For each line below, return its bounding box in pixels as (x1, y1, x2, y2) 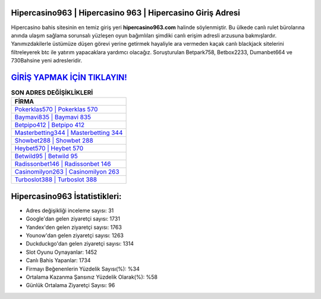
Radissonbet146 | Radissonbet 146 (14, 160, 111, 168)
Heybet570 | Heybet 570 (14, 144, 84, 153)
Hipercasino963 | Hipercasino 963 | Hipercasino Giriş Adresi (11, 8, 241, 18)
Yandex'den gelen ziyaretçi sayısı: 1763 (26, 224, 122, 231)
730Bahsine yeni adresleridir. (11, 57, 83, 64)
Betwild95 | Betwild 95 (14, 152, 78, 160)
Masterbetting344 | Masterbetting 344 (14, 128, 123, 137)
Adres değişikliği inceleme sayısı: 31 (26, 207, 114, 214)
